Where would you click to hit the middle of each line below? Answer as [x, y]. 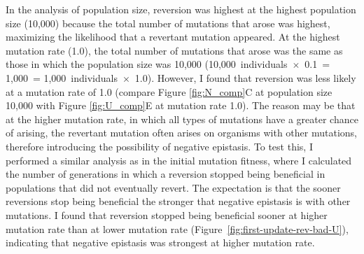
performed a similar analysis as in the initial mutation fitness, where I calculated [179, 160]
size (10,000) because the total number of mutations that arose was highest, [168, 23]
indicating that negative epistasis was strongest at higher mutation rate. [160, 242]
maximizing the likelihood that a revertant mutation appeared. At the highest [173, 37]
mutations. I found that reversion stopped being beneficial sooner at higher [167, 214]
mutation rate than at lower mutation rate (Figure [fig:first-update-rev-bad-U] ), [177, 228]
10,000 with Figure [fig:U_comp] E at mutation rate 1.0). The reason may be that [181, 105]
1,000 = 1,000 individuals [62, 77]
